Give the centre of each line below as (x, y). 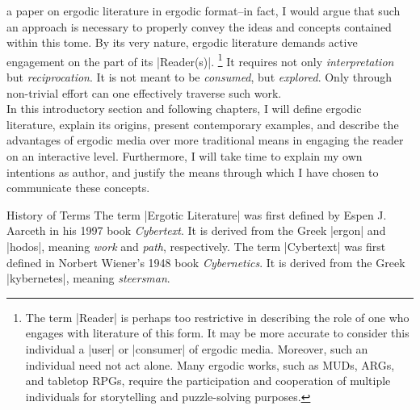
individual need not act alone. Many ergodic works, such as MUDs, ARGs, (210, 364)
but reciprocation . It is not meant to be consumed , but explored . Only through (199, 77)
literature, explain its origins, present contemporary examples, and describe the (203, 124)
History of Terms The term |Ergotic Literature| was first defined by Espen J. (197, 214)
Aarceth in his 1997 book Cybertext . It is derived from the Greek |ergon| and (196, 230)
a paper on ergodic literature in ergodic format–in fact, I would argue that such (204, 10)
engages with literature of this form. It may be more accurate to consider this (217, 333)
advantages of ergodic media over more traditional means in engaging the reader (205, 140)
